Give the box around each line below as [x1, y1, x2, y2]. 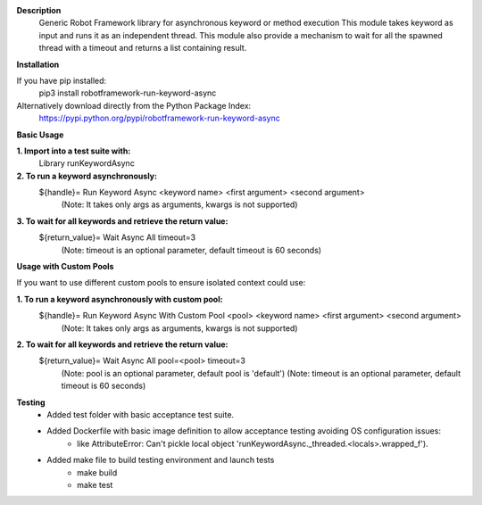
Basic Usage [16, 129, 64, 140]
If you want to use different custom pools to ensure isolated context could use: [16, 277, 306, 288]
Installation [16, 59, 60, 70]
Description [16, 5, 62, 15]
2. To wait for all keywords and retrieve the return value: [16, 339, 229, 350]
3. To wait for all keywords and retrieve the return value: [16, 215, 229, 227]
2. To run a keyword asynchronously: [16, 170, 158, 181]
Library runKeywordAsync [38, 158, 136, 169]
